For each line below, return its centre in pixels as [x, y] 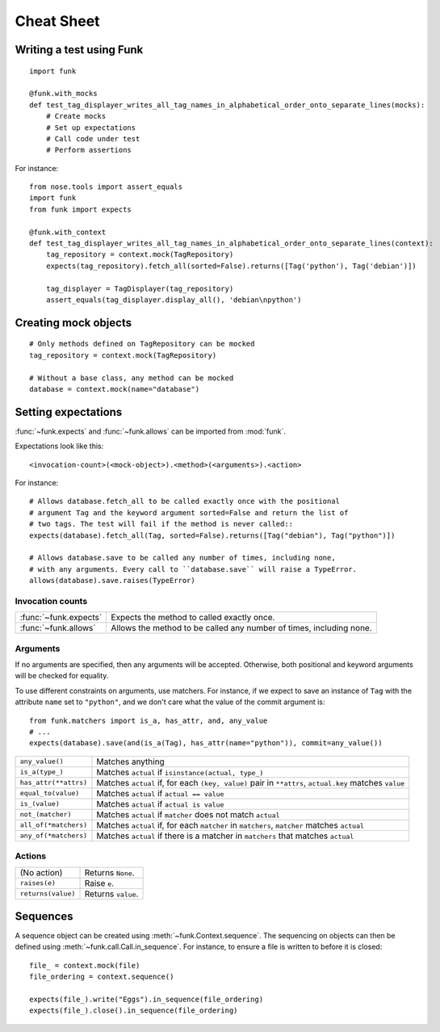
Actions [31, 856]
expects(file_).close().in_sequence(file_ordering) [134, 1011]
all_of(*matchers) [54, 825]
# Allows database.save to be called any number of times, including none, [182, 558]
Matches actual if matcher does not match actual [188, 814]
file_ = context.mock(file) [85, 965]
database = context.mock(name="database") [115, 389]
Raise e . [99, 883]
